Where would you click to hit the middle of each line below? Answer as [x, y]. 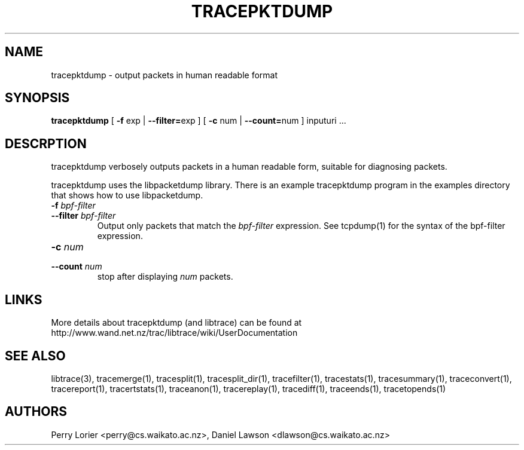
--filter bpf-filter [83, 216]
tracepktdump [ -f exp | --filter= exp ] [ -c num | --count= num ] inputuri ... [199, 121]
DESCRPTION [46, 143]
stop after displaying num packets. [165, 277]
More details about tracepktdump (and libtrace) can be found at [176, 323]
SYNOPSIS [37, 98]
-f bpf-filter [73, 206]
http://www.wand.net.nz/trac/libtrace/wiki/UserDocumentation [174, 333]
